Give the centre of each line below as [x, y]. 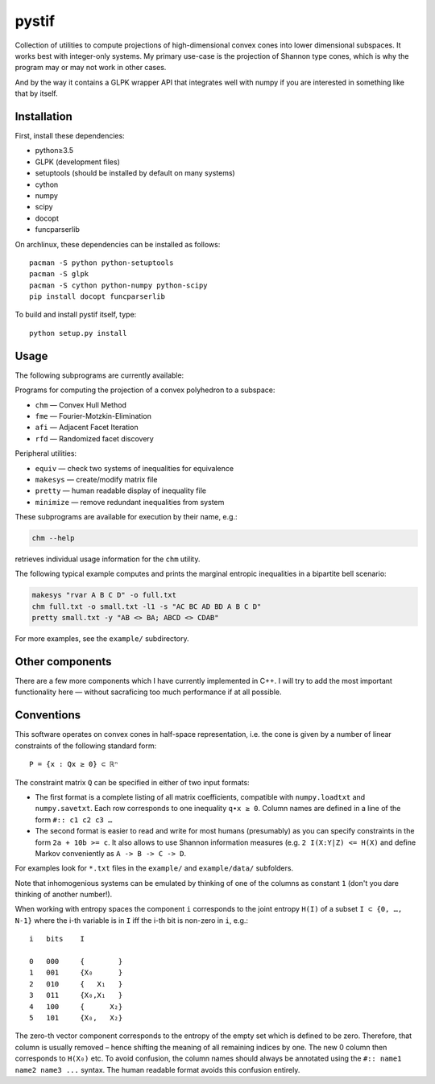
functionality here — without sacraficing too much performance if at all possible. [148, 692]
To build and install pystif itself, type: [76, 315]
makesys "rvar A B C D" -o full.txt [104, 595]
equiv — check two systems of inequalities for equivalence [134, 468]
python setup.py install [78, 333]
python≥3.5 [54, 151]
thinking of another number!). [64, 895]
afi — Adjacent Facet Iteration [87, 428]
